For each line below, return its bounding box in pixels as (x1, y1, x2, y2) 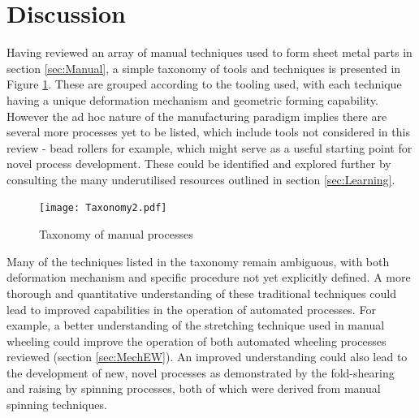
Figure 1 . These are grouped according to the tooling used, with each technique (6, 75, 402, 93)
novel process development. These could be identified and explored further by (6, 155, 391, 172)
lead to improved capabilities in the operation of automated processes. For (6, 300, 376, 317)
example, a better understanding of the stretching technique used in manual (6, 317, 385, 334)
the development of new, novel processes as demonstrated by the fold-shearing (6, 364, 395, 381)
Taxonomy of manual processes (39, 226, 193, 243)
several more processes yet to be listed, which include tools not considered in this (6, 123, 410, 140)
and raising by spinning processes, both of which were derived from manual (6, 380, 381, 397)
